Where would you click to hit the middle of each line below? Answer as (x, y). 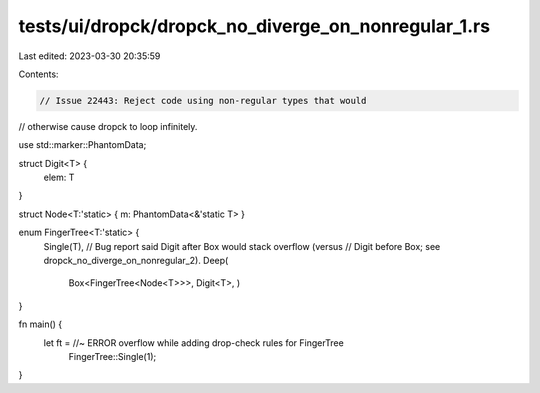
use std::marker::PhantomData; (82, 145)
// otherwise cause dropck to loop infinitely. (108, 126)
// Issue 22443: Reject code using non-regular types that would (203, 100)
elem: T (59, 177)
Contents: (38, 74)
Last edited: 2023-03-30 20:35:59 (89, 56)
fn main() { (40, 324)
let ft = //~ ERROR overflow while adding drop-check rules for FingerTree (193, 342)
